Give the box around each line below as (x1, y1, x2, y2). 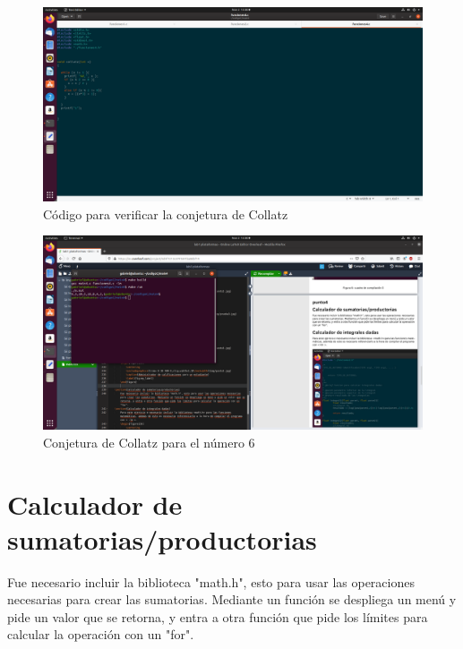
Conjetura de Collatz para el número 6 (43, 432, 255, 451)
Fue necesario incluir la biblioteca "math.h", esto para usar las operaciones (7, 572, 415, 591)
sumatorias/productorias (7, 520, 317, 557)
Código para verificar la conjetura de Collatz (43, 204, 288, 223)
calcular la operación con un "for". (7, 625, 194, 644)
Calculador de (7, 485, 183, 522)
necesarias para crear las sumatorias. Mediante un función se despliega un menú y (7, 590, 457, 609)
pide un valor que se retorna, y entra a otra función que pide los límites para (7, 607, 428, 626)
